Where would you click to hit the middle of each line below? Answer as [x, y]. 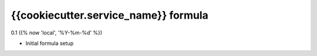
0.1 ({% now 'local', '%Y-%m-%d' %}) [57, 33]
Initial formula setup [49, 43]
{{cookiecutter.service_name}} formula [109, 15]
